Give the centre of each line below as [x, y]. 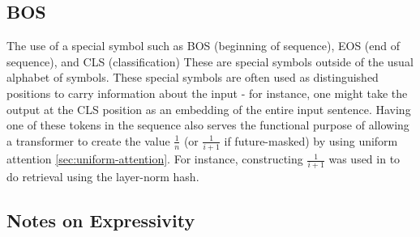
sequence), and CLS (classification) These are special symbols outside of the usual [210, 61]
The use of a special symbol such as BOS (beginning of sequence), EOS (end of [204, 46]
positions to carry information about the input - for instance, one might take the [207, 93]
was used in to [364, 159]
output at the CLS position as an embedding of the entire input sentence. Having [209, 109]
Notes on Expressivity [101, 220]
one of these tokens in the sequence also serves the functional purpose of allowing [208, 125]
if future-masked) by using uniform [311, 140]
